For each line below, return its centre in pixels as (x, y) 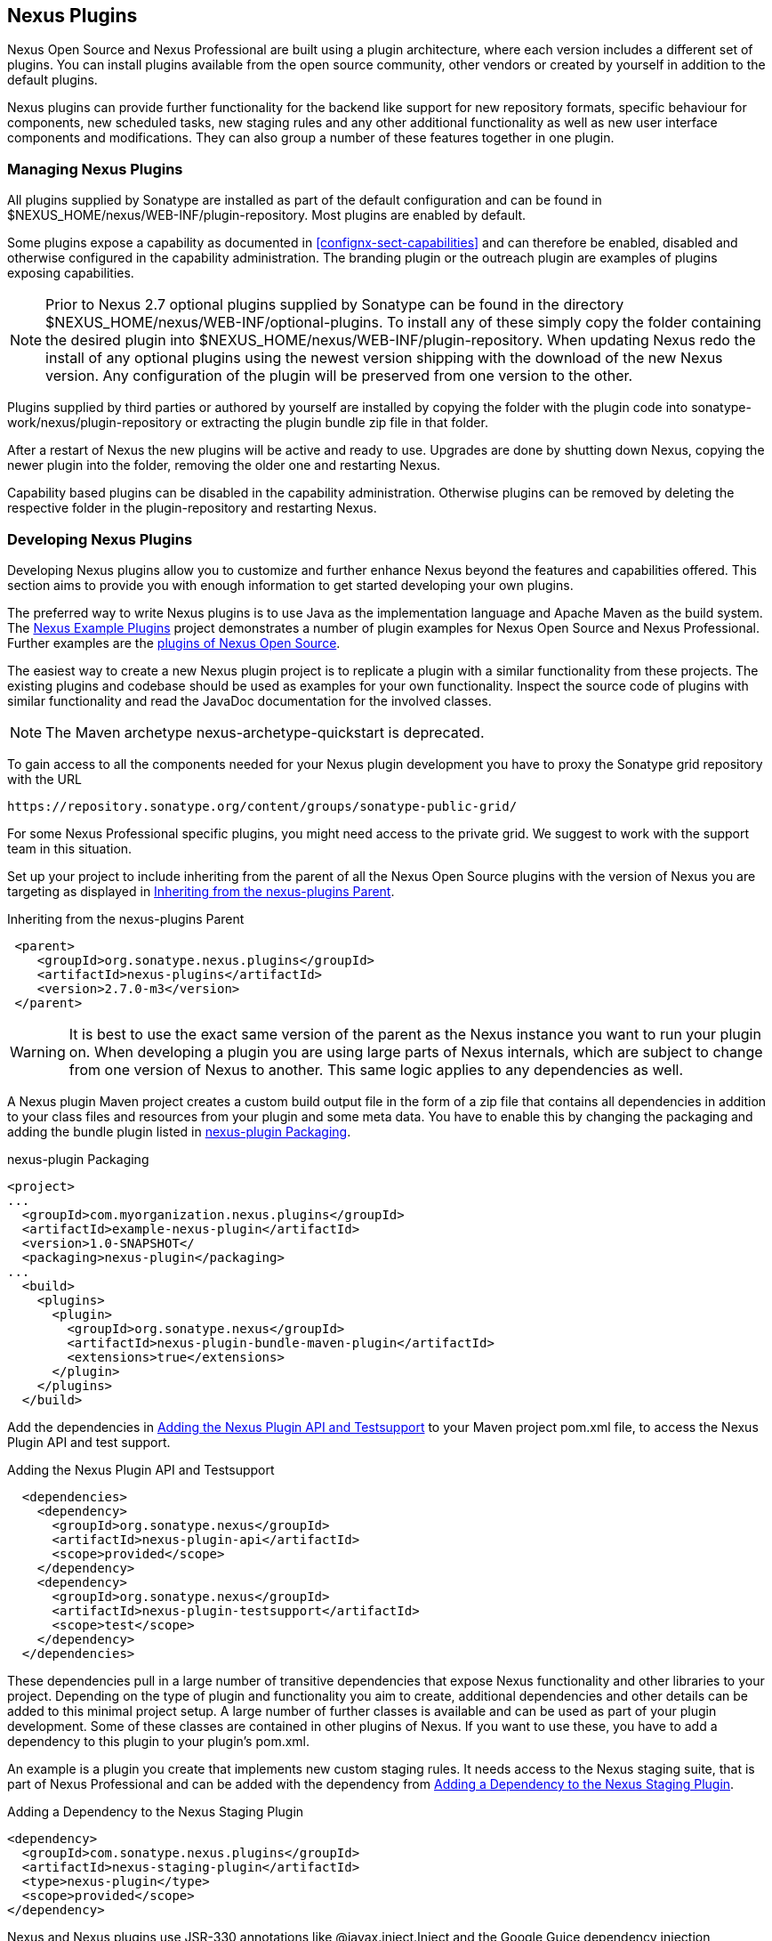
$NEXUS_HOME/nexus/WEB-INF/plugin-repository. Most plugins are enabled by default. (267, 215)
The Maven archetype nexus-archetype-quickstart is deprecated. (265, 732)
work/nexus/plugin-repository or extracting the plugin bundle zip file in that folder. (248, 423)
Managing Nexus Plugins (95, 169)
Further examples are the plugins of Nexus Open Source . (174, 643)
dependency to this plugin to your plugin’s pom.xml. (159, 1741)
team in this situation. (70, 848)
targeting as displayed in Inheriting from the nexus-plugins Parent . (201, 891)
